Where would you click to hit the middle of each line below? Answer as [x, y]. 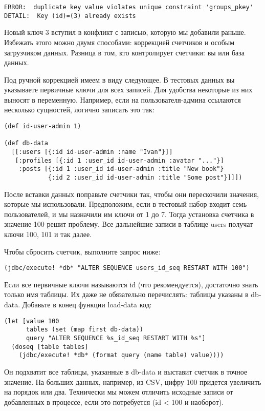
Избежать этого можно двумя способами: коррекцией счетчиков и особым [119, 42]
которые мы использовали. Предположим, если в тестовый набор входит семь [126, 204]
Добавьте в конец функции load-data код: [87, 305]
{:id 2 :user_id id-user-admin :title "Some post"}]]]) [145, 178]
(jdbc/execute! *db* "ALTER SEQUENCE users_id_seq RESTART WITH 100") [127, 268]
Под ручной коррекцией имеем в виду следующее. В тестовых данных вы [119, 79]
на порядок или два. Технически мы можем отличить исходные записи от [119, 392]
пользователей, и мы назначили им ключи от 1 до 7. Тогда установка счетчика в [129, 214]
